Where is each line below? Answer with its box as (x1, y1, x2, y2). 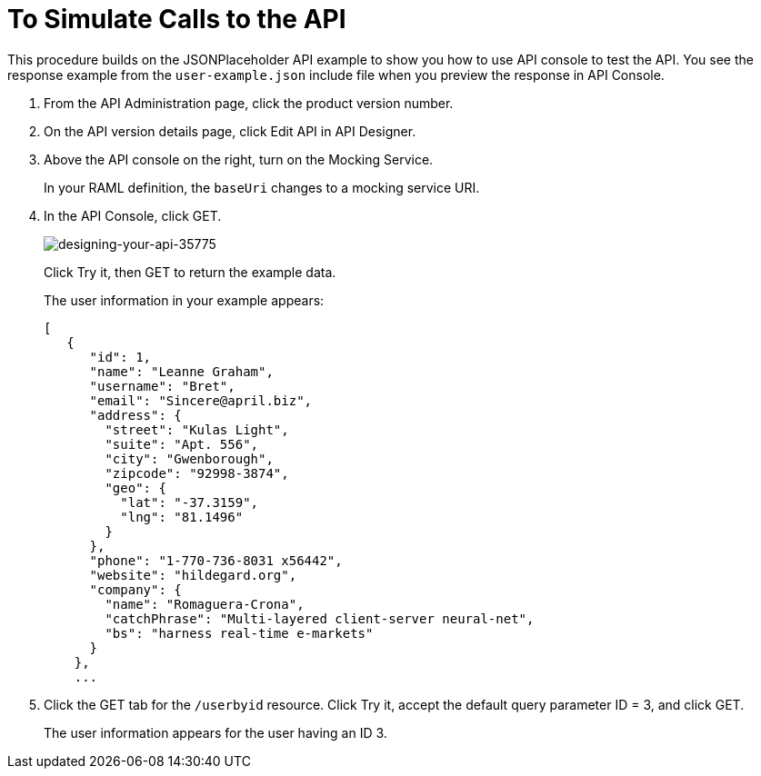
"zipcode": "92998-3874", (105, 465, 289, 481)
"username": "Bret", (89, 378, 235, 393)
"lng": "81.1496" (120, 509, 244, 524)
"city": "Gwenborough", (105, 451, 274, 466)
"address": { (89, 407, 182, 423)
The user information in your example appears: (44, 292, 325, 308)
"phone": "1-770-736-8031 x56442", (89, 552, 343, 568)
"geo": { (105, 480, 166, 495)
